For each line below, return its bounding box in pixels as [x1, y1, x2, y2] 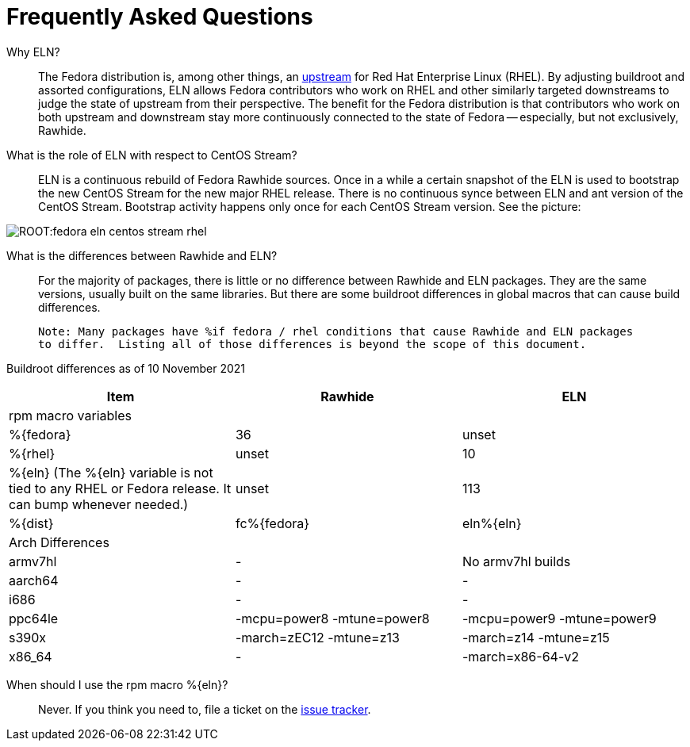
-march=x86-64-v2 [462, 648, 580, 665]
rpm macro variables [9, 407, 132, 423]
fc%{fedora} [235, 515, 310, 531]
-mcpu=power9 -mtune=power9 [462, 610, 657, 626]
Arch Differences [9, 534, 109, 550]
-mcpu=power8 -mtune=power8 [235, 610, 430, 626]
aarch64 [9, 572, 59, 588]
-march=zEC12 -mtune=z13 [235, 629, 400, 645]
